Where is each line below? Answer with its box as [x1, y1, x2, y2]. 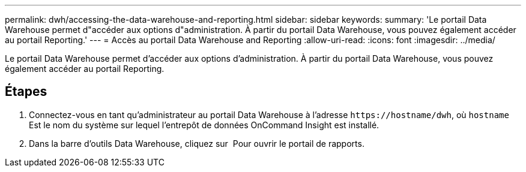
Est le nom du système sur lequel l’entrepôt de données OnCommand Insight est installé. [29, 119, 379, 130]
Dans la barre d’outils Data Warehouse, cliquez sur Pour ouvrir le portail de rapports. [29, 138, 364, 149]
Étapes [5, 84, 47, 99]
